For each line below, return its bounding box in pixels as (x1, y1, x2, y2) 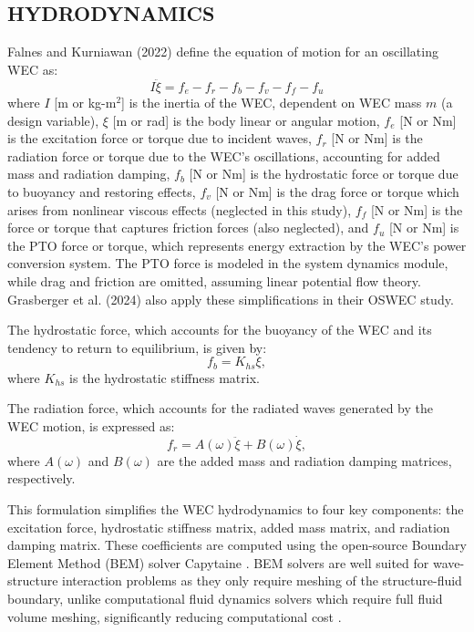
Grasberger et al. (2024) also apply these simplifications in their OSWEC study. (7, 289, 454, 308)
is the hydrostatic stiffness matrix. (69, 368, 260, 387)
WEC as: (7, 59, 58, 78)
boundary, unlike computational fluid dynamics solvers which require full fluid (7, 588, 443, 607)
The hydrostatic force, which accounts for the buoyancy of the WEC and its (7, 320, 432, 339)
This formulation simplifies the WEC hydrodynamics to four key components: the (7, 500, 464, 519)
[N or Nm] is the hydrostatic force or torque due (189, 164, 459, 183)
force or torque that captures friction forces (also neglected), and (7, 218, 369, 237)
